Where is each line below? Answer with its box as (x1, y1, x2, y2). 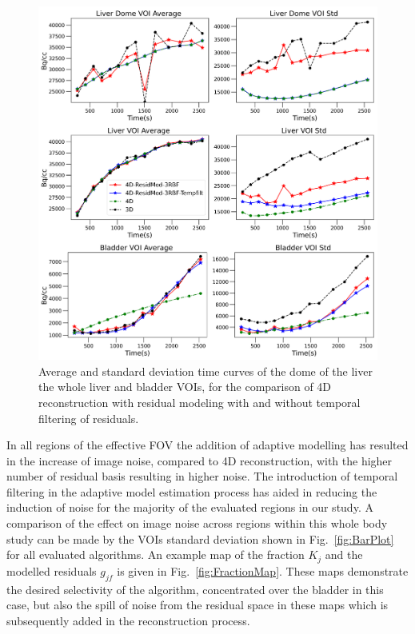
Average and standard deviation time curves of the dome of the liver (38, 362, 373, 379)
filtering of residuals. (38, 409, 139, 426)
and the (325, 546, 363, 563)
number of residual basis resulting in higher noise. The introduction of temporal (6, 468, 398, 484)
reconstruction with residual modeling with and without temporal (38, 393, 361, 410)
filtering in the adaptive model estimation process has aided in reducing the (6, 483, 377, 500)
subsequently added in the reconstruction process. (6, 612, 250, 628)
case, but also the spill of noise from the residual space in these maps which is (6, 596, 389, 613)
